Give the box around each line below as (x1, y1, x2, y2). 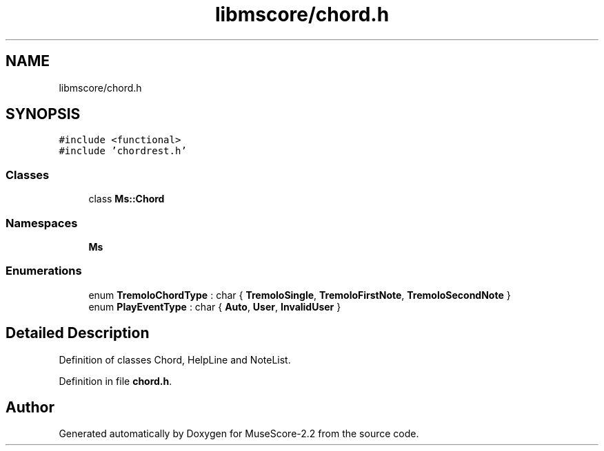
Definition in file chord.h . (59, 375, 172, 387)
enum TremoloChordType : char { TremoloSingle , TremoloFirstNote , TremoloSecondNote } (88, 289, 511, 301)
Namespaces (6, 216, 78, 230)
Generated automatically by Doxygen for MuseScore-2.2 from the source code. (59, 428, 419, 440)
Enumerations (6, 264, 82, 278)
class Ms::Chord (88, 193, 165, 205)
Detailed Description (6, 324, 150, 342)
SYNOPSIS (6, 105, 81, 123)
